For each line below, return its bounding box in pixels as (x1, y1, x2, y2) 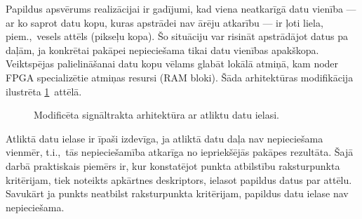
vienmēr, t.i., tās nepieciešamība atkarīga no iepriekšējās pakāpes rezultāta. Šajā (6, 145, 354, 159)
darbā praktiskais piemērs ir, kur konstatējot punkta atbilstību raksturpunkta (6, 158, 340, 173)
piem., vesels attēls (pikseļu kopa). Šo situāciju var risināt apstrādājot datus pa (6, 29, 349, 44)
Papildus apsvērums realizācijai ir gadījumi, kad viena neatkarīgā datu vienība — (6, 1, 356, 15)
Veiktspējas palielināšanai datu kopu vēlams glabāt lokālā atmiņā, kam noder (6, 56, 339, 71)
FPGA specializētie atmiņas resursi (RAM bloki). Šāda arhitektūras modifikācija (6, 69, 354, 84)
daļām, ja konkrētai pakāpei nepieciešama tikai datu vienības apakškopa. (6, 42, 319, 57)
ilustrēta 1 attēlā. (6, 84, 82, 98)
